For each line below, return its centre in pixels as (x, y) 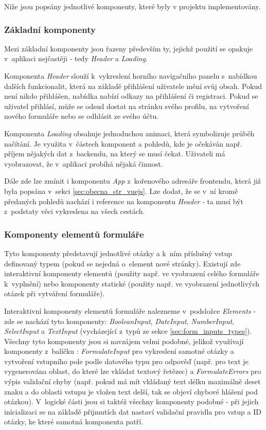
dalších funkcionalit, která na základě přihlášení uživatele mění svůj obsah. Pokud (133, 86)
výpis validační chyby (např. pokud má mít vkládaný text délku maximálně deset (132, 381)
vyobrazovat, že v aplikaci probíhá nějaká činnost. (84, 163)
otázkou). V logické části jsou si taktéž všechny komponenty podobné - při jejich (131, 401)
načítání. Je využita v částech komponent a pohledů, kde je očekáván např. (123, 143)
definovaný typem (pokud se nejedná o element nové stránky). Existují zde (122, 263)
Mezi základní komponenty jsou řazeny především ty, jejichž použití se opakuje (128, 48)
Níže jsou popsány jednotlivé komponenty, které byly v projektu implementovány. (132, 6)
